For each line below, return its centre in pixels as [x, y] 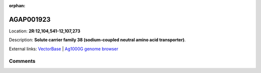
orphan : [17, 6]
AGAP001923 [30, 19]
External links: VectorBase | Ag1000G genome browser [64, 49]
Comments [22, 61]
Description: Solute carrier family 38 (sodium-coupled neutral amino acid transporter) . [97, 40]
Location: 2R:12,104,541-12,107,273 [45, 31]
